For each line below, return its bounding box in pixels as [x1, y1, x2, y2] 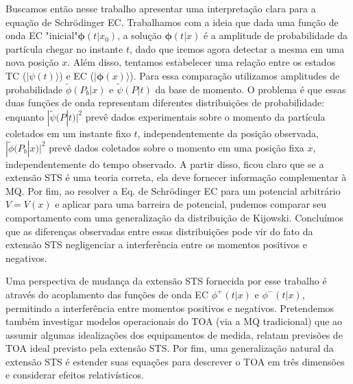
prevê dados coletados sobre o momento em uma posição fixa [49, 140, 304, 154]
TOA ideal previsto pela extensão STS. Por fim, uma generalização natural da [5, 341, 334, 355]
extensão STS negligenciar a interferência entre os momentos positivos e [5, 237, 307, 252]
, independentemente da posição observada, [137, 125, 319, 140]
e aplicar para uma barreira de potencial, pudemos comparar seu [55, 197, 327, 211]
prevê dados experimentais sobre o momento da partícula [85, 109, 326, 123]
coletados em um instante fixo [5, 125, 131, 140]
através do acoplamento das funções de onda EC [5, 287, 209, 301]
